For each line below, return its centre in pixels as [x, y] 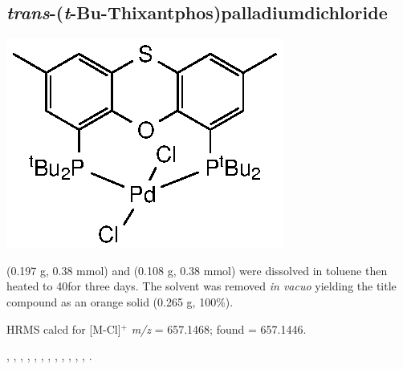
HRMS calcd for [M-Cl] [64, 328]
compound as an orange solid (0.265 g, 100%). [120, 301]
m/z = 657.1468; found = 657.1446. [219, 328]
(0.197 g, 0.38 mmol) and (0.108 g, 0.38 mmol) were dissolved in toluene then [197, 270]
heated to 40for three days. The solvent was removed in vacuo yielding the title [201, 286]
